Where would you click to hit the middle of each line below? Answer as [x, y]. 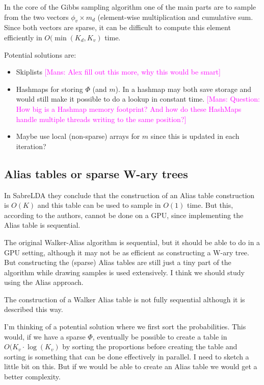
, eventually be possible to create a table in [160, 336]
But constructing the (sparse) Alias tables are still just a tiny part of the [118, 262]
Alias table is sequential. [42, 225]
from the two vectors [36, 17]
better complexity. [32, 377]
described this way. [34, 309]
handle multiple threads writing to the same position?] [101, 119]
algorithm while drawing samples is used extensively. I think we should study [124, 272]
